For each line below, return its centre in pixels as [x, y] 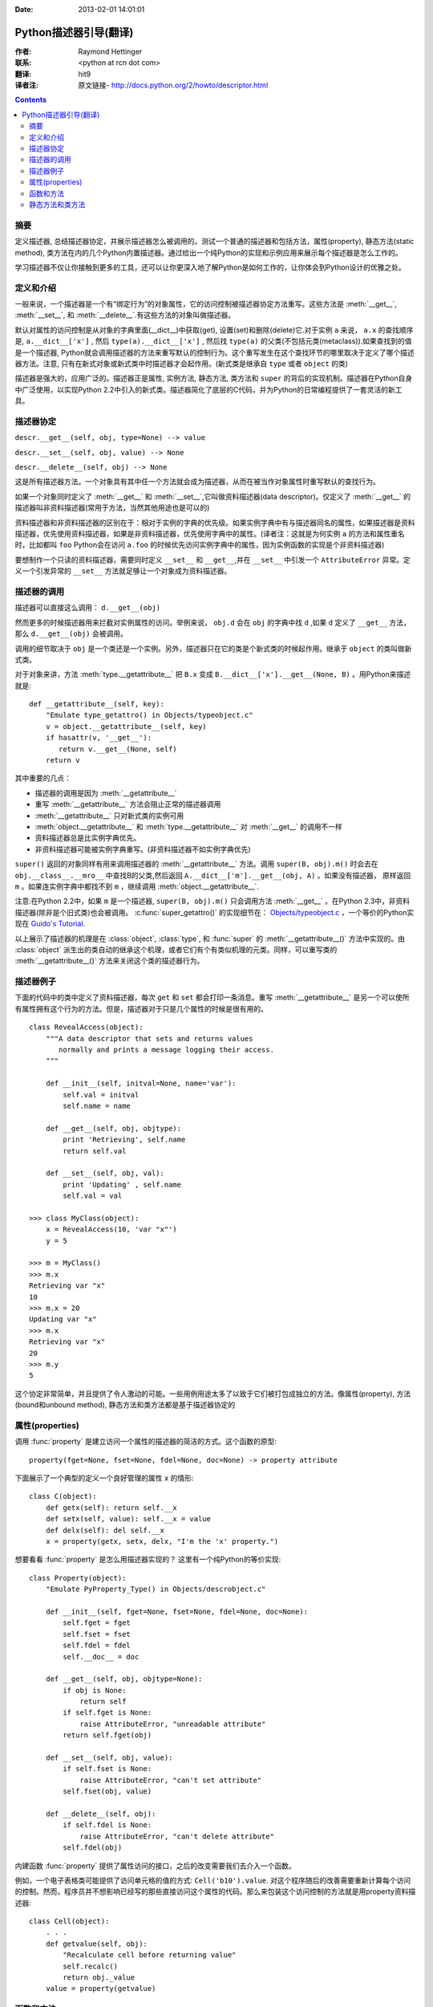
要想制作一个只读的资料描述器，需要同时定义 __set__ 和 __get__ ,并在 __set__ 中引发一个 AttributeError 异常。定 [212, 560]
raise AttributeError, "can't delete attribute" [177, 1836]
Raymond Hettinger [110, 51]
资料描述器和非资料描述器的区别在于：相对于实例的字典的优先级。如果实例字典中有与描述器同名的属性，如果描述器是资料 [215, 523]
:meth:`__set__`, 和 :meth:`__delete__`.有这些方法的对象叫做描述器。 [125, 315]
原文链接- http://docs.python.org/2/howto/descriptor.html [173, 85]
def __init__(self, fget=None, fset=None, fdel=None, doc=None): [177, 1611]
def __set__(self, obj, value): [109, 1758]
